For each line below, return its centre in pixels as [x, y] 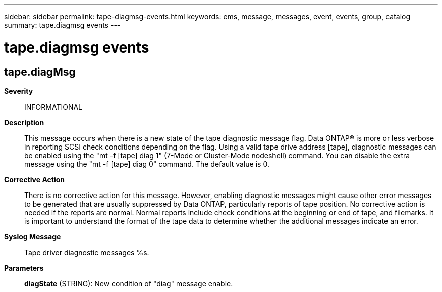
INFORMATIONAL [53, 107]
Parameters [24, 268]
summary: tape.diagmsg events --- [62, 25]
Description [24, 122]
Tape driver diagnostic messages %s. [87, 252]
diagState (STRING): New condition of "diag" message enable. [129, 283]
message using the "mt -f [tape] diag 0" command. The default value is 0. [147, 164]
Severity [19, 91]
